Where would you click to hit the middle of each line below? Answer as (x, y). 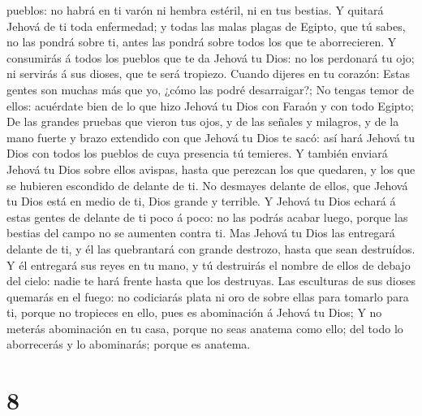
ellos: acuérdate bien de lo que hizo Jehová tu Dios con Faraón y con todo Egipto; (210, 105)
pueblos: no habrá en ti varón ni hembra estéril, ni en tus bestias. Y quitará (195, 10)
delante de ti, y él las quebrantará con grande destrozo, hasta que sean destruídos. (211, 248)
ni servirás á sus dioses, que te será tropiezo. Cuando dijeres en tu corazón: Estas (208, 74)
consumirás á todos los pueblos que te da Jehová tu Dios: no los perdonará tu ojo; (211, 57)
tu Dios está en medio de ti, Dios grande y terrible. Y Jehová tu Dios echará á (201, 201)
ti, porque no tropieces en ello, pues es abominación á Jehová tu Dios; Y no (194, 312)
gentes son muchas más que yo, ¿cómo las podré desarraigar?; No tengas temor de (210, 89)
